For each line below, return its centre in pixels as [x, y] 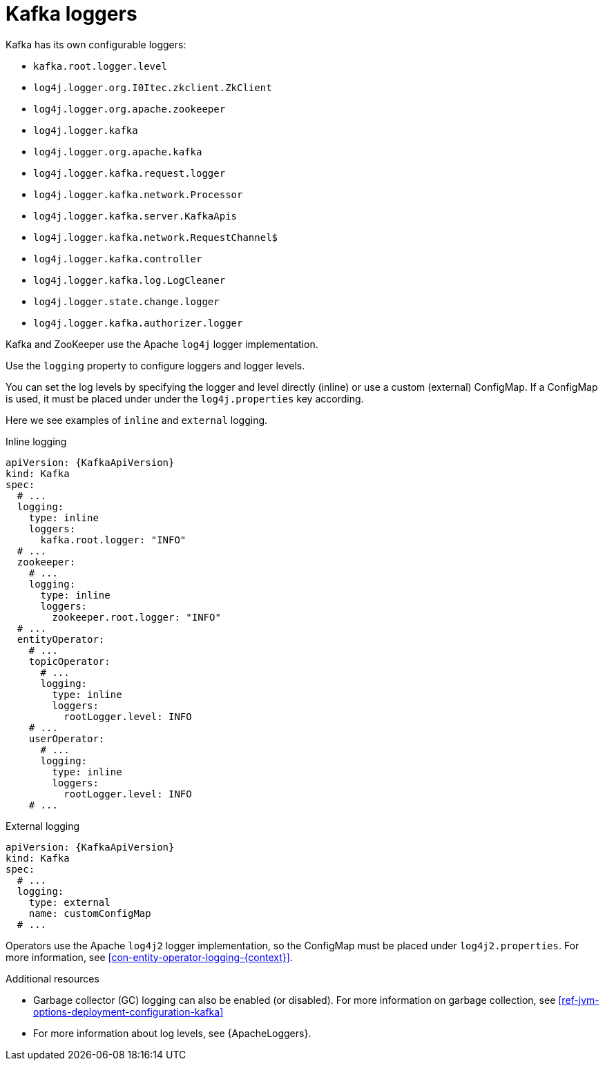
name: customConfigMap [90, 913]
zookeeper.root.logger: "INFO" [136, 617]
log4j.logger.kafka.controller [118, 259]
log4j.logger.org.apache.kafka [118, 152]
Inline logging [36, 441]
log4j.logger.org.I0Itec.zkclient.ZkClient [153, 87]
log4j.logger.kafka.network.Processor [138, 194]
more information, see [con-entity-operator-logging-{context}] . [149, 957]
